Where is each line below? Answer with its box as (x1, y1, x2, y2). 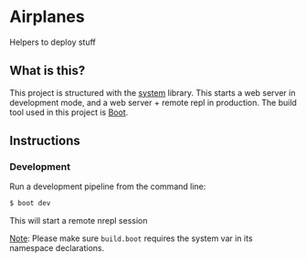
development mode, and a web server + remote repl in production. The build (9, 97, 297, 108)
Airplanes (9, 6, 85, 27)
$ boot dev (9, 199, 51, 208)
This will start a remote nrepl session (9, 215, 148, 226)
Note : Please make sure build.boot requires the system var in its (9, 233, 253, 244)
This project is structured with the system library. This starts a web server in (9, 87, 296, 98)
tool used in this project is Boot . (9, 107, 129, 118)
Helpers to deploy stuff (9, 37, 96, 47)
